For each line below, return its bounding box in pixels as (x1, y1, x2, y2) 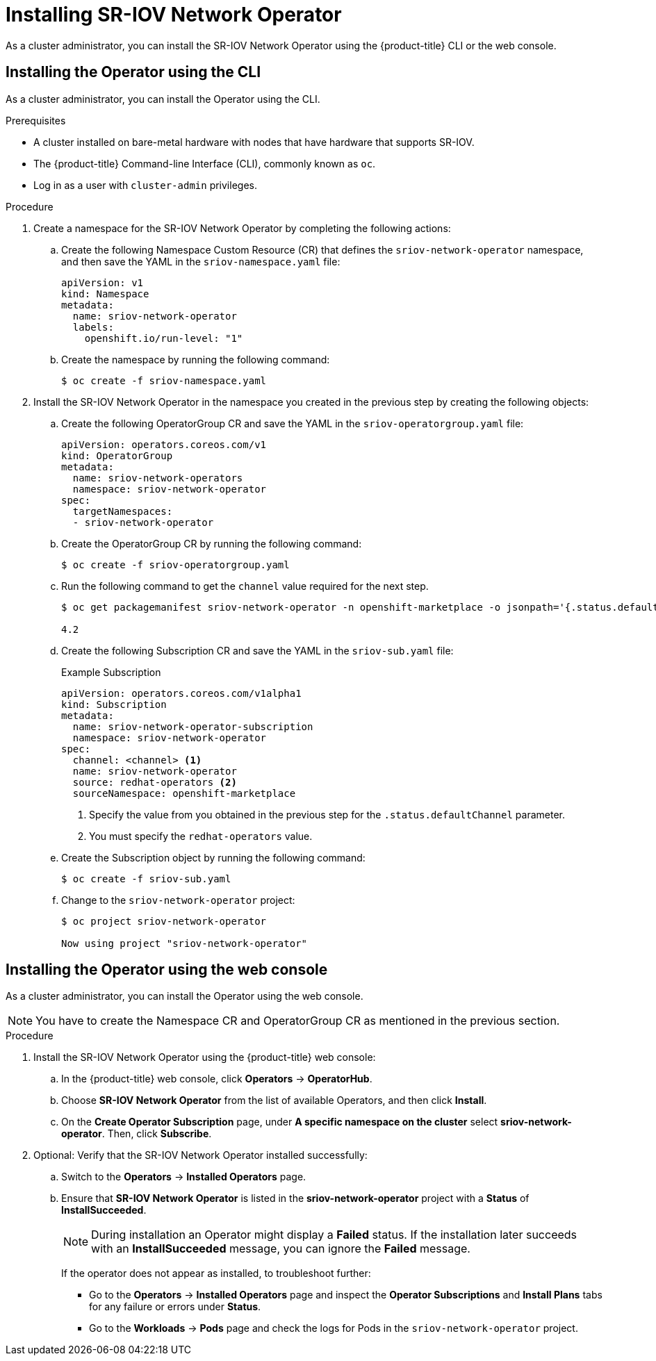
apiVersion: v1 (61, 277, 144, 288)
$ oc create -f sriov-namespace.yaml (61, 374, 267, 386)
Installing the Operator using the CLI (6, 63, 261, 81)
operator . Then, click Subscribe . (61, 1128, 212, 1140)
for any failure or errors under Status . (89, 1301, 261, 1313)
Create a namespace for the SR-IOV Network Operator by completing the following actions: (33, 222, 451, 234)
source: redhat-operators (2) (72, 776, 237, 788)
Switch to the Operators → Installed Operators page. (61, 1171, 306, 1183)
